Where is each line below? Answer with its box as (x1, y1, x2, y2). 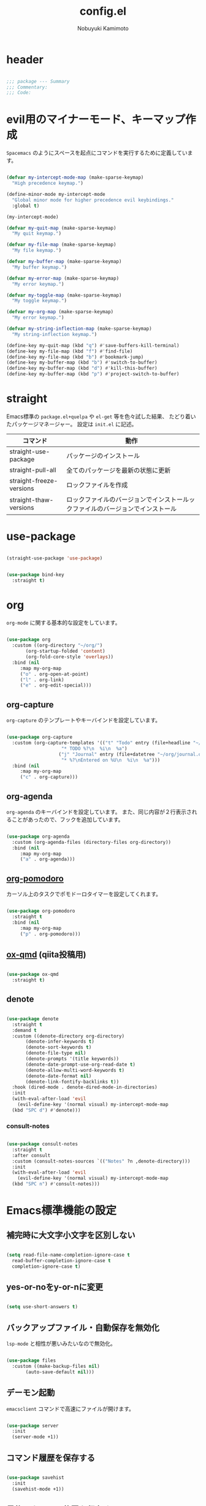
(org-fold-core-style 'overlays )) (25, 654, 114, 660)
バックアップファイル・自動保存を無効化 (6, 1322, 159, 1333)
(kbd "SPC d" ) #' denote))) (12, 1107, 81, 1113)
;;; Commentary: (6, 84, 48, 90)
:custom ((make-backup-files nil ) (12, 1364, 100, 1370)
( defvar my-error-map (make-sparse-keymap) (6, 275, 120, 281)
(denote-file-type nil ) (25, 1050, 86, 1056)
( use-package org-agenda (6, 833, 70, 840)
